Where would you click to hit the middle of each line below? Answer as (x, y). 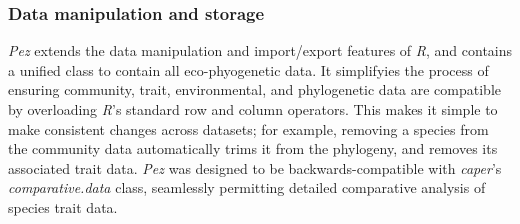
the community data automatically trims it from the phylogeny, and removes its (253, 148)
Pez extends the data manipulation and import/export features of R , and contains (260, 50)
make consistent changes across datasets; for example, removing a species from (248, 128)
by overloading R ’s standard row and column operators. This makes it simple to (253, 109)
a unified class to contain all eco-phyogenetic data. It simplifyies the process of (248, 69)
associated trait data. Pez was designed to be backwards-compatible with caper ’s (255, 167)
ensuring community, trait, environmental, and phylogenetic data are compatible (254, 89)
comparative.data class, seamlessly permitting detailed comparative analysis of (247, 187)
